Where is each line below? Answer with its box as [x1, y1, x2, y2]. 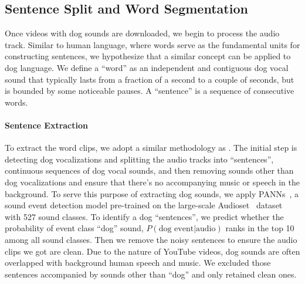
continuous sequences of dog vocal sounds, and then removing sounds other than [5, 164, 294, 177]
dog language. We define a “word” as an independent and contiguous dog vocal [5, 61, 289, 73]
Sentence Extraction [5, 119, 88, 131]
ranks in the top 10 [225, 222, 294, 234]
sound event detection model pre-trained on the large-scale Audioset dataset [5, 199, 283, 211]
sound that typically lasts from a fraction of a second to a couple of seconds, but [5, 73, 294, 85]
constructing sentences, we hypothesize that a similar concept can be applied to [5, 50, 291, 62]
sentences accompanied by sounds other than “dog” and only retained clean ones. [5, 268, 297, 280]
